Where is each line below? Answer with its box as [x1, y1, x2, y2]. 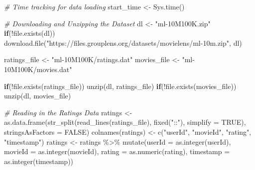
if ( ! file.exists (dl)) [4, 28, 55, 38]
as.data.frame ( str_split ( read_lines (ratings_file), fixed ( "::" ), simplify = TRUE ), [4, 117, 246, 127]
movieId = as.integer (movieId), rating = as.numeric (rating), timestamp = [4, 146, 230, 157]
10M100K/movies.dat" [4, 64, 72, 74]
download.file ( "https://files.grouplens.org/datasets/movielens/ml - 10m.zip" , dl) [4, 37, 242, 48]
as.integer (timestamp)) [4, 156, 74, 166]
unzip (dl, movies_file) [4, 90, 71, 101]
